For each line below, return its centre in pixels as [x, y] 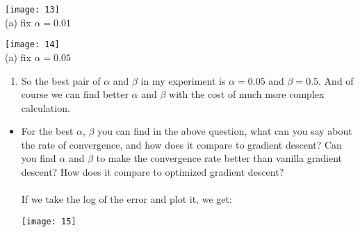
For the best [47, 131]
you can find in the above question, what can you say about [225, 131]
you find [39, 158]
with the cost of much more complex [247, 94]
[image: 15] [49, 221]
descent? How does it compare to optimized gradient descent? [153, 172]
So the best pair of [61, 80]
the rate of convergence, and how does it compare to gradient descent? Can [181, 144]
